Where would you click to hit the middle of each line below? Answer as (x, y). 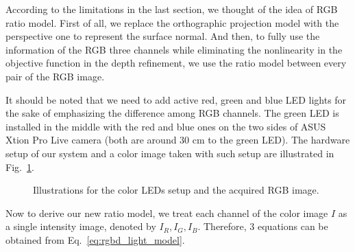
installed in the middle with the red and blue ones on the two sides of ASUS (166, 126)
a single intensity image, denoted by (81, 226)
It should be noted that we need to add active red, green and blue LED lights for (176, 99)
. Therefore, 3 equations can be (263, 226)
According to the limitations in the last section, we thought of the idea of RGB (172, 9)
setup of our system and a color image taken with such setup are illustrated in (170, 153)
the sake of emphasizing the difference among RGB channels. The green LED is (172, 113)
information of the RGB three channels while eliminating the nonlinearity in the (174, 49)
